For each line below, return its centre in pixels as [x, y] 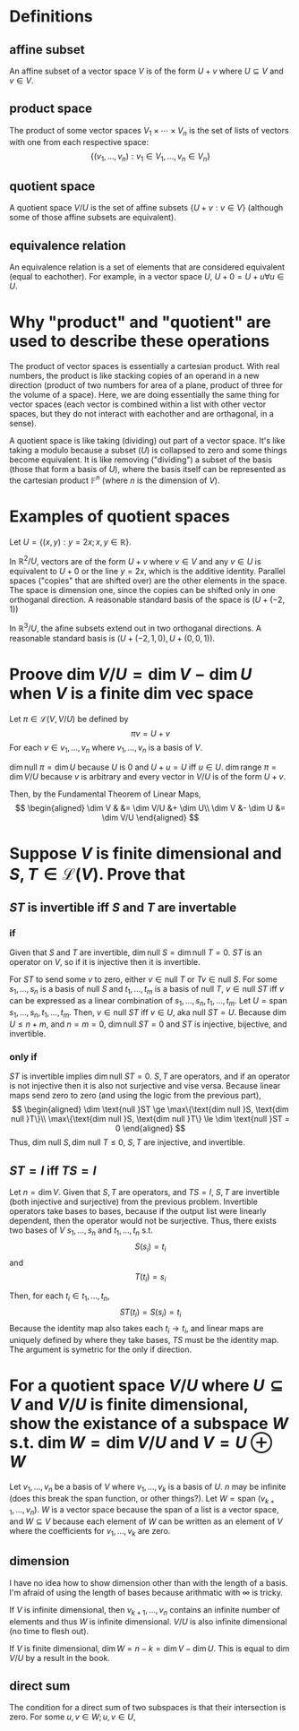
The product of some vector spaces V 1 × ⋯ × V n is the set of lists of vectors [149, 131]
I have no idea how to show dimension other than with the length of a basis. [149, 1582]
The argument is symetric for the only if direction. [101, 1349]
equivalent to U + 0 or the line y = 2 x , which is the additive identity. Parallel [147, 572]
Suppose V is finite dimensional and [145, 853]
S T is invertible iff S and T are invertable [123, 908]
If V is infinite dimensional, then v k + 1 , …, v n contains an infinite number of [145, 1610]
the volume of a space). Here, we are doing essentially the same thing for [145, 394]
